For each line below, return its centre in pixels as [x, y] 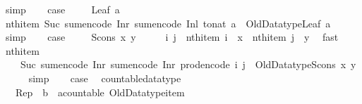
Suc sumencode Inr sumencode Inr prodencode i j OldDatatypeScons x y [188, 64]
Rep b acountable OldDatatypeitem [100, 92]
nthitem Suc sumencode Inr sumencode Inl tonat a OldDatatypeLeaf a [168, 23]
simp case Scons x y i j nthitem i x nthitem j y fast [172, 37]
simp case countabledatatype [105, 78]
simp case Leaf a [62, 9]
